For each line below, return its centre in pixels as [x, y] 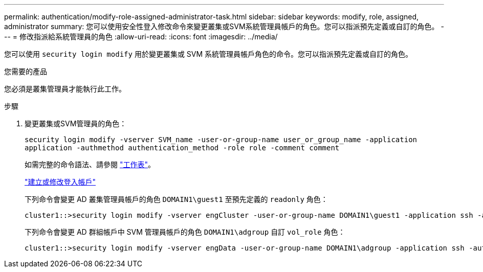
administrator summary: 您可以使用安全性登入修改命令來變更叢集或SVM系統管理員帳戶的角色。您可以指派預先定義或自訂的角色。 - [224, 26]
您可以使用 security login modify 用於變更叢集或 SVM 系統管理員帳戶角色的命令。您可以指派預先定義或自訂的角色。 [208, 54]
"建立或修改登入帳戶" [60, 182]
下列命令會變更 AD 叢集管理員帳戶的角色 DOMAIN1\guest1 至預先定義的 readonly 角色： [176, 199]
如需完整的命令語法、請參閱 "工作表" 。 [90, 164]
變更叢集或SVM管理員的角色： [76, 123]
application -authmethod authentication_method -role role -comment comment [182, 148]
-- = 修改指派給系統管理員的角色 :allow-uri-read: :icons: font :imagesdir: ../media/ [141, 37]
